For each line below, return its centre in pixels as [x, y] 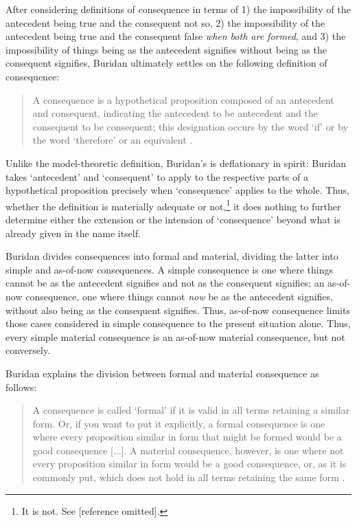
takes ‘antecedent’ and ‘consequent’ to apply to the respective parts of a [157, 176]
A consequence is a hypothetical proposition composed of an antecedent [183, 99]
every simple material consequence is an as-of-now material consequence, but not [175, 336]
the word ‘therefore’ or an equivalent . [113, 140]
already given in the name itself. [73, 233]
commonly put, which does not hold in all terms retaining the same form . [189, 477]
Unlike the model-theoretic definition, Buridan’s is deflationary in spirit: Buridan [176, 163]
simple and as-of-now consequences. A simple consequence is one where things [169, 269]
